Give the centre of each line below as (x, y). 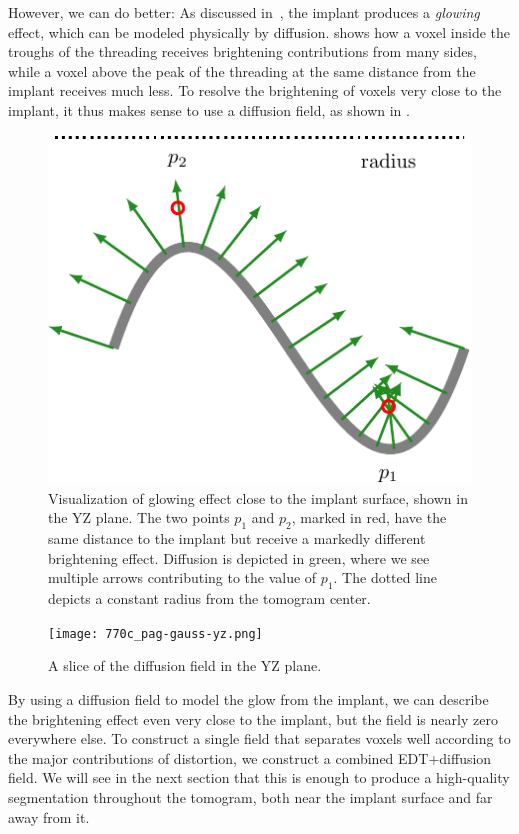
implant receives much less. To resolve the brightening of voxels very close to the (255, 90)
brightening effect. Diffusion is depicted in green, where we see (239, 557)
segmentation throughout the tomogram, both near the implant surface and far (250, 797)
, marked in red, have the (369, 517)
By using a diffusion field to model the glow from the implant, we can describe (248, 699)
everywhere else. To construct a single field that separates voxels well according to (259, 738)
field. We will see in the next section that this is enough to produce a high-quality (259, 777)
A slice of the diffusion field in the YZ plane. (185, 665)
